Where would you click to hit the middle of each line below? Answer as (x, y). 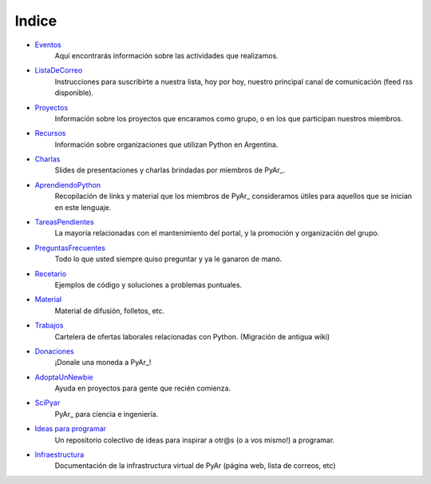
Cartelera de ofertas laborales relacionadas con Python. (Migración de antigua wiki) (192, 336)
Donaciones (55, 351)
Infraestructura (59, 454)
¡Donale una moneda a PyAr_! (103, 363)
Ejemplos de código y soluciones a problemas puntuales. (148, 284)
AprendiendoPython (68, 184)
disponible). (74, 93)
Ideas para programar (71, 429)
